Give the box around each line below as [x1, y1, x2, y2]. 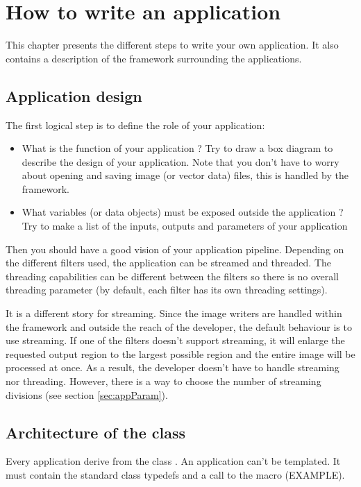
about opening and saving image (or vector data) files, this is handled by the [22, 168, 349, 182]
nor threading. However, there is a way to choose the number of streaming [6, 374, 321, 388]
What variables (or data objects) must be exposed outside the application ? [22, 205, 344, 219]
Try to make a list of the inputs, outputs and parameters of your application [22, 219, 348, 233]
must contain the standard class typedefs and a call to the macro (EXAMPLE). [6, 468, 345, 481]
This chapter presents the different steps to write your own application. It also [6, 37, 339, 52]
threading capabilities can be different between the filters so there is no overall [6, 268, 339, 283]
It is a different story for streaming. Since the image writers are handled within [6, 306, 342, 321]
